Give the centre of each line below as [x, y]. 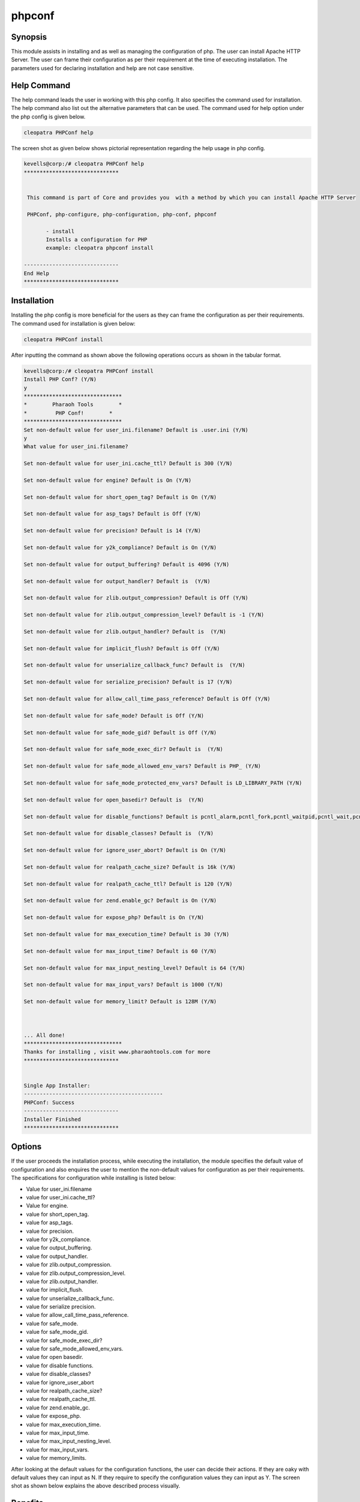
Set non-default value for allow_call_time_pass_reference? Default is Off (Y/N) [147, 699]
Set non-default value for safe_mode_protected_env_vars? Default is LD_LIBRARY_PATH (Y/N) [163, 783]
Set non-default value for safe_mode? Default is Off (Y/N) [114, 716]
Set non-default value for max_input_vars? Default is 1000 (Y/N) [123, 985]
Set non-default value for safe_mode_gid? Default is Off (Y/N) [120, 732]
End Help [37, 273]
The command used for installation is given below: [73, 323]
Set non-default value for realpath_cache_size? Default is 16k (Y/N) [130, 867]
